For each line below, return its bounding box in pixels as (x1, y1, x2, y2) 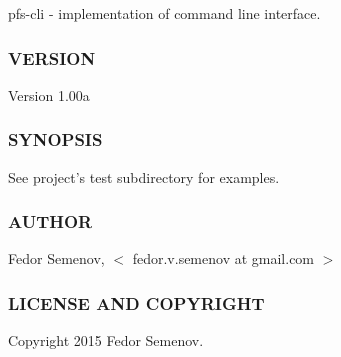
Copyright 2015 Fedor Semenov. (8, 330, 204, 351)
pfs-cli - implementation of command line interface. (8, 3, 321, 23)
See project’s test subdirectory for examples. (8, 166, 280, 187)
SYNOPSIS (8, 127, 103, 152)
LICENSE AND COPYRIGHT (8, 290, 265, 315)
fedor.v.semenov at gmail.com (132, 248, 315, 269)
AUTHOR (8, 209, 93, 234)
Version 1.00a (8, 84, 90, 105)
